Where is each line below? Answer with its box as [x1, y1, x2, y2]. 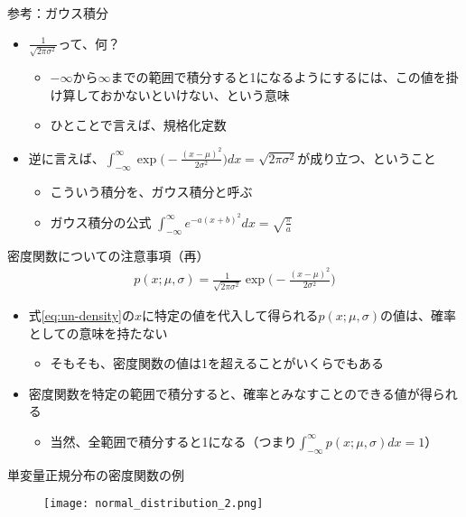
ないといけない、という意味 [125, 85, 290, 104]
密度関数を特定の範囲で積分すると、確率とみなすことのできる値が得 [28, 383, 433, 402]
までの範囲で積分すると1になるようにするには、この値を [110, 68, 446, 87]
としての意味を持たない [28, 323, 168, 342]
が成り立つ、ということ [297, 148, 436, 167]
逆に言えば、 [28, 148, 105, 167]
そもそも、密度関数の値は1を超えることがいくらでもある [50, 354, 385, 373]
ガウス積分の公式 [50, 212, 152, 231]
